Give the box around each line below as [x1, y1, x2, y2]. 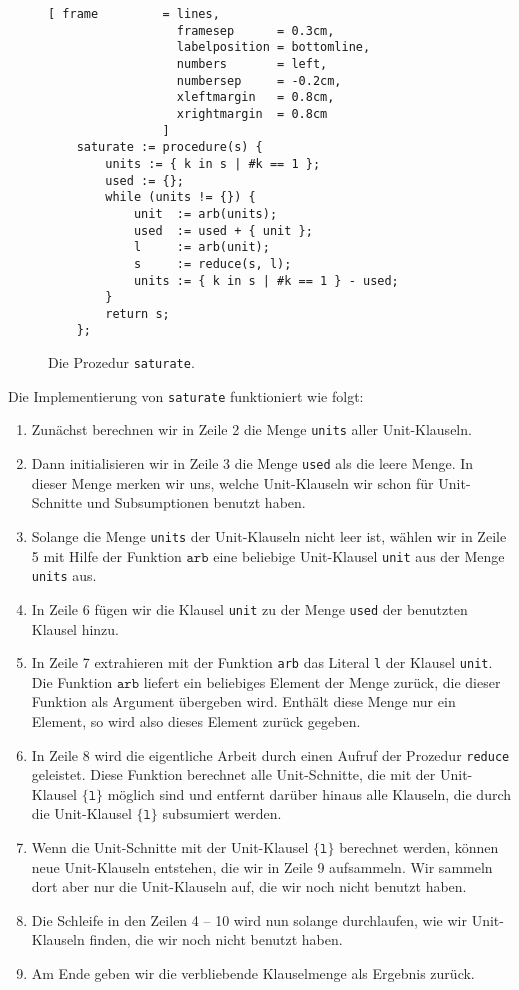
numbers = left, [176, 56, 328, 71]
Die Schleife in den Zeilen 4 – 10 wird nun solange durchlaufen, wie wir [31, 909, 467, 930]
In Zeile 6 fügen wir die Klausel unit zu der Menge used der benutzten [31, 598, 468, 619]
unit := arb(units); [133, 206, 278, 221]
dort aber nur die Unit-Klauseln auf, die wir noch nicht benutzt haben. [31, 876, 467, 897]
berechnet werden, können [339, 837, 499, 858]
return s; [105, 306, 170, 321]
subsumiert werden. [162, 803, 282, 824]
